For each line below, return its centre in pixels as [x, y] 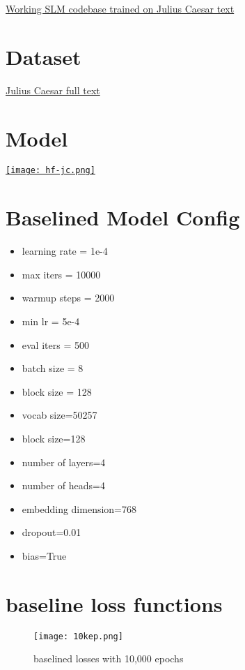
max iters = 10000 [61, 274]
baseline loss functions [114, 603]
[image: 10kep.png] [78, 636]
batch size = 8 [53, 368]
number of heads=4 [63, 485]
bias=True [44, 555]
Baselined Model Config [123, 217]
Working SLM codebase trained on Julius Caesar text [120, 8]
